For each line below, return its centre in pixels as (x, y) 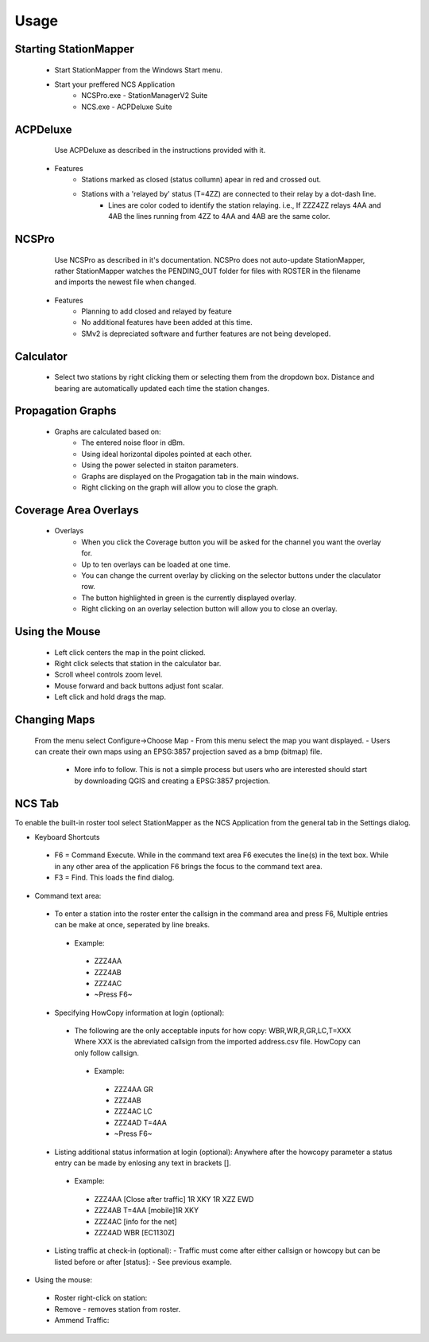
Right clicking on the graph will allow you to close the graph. (180, 487)
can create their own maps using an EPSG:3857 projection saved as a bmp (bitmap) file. (178, 751)
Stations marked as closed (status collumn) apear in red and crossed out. (201, 179)
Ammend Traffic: (82, 1321)
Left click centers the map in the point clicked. (130, 652)
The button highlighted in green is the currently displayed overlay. (189, 598)
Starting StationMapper (74, 49)
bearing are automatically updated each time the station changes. (162, 388)
